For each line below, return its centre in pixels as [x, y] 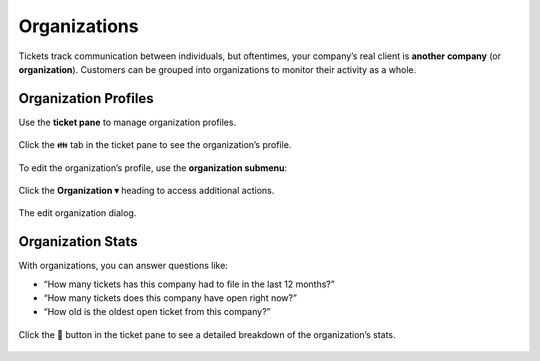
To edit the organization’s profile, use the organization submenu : [153, 167]
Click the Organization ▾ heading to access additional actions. [146, 191]
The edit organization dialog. [77, 213]
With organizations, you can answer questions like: [123, 266]
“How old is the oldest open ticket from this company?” [157, 312]
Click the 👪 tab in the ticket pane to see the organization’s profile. [155, 145]
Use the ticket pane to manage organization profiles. [127, 122]
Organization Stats [78, 241]
